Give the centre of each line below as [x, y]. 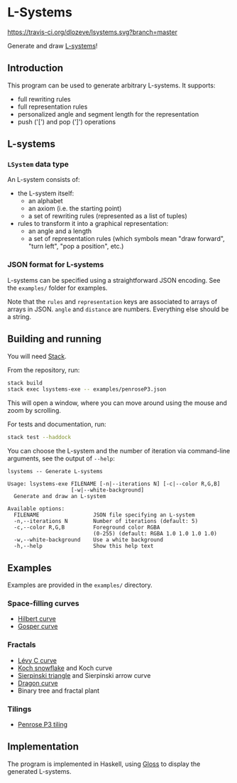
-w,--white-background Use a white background [88, 540]
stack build [25, 383]
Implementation [43, 747]
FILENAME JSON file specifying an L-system [104, 515]
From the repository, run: [44, 369]
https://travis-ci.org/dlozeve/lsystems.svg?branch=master [92, 32]
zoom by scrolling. [34, 411]
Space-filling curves [43, 603]
